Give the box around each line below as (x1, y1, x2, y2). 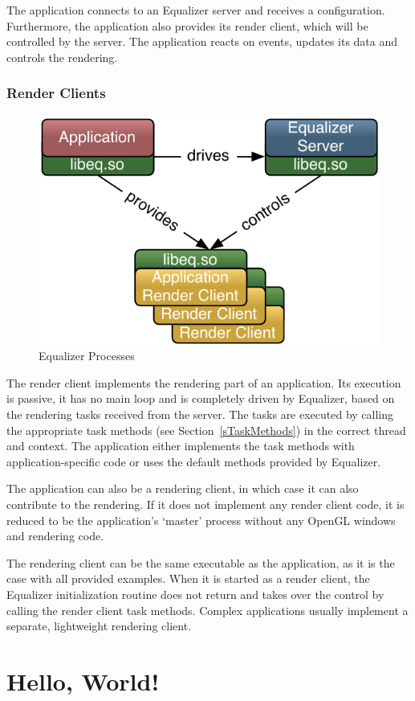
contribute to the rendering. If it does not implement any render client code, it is (6, 495, 405, 512)
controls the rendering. (6, 48, 118, 65)
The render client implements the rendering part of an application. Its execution (6, 374, 401, 391)
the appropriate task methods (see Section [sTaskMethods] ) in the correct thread (6, 421, 406, 438)
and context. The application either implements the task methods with (6, 437, 355, 454)
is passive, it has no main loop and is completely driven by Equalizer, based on (6, 390, 395, 407)
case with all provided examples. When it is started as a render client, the (6, 570, 370, 587)
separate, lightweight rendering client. (6, 617, 192, 634)
